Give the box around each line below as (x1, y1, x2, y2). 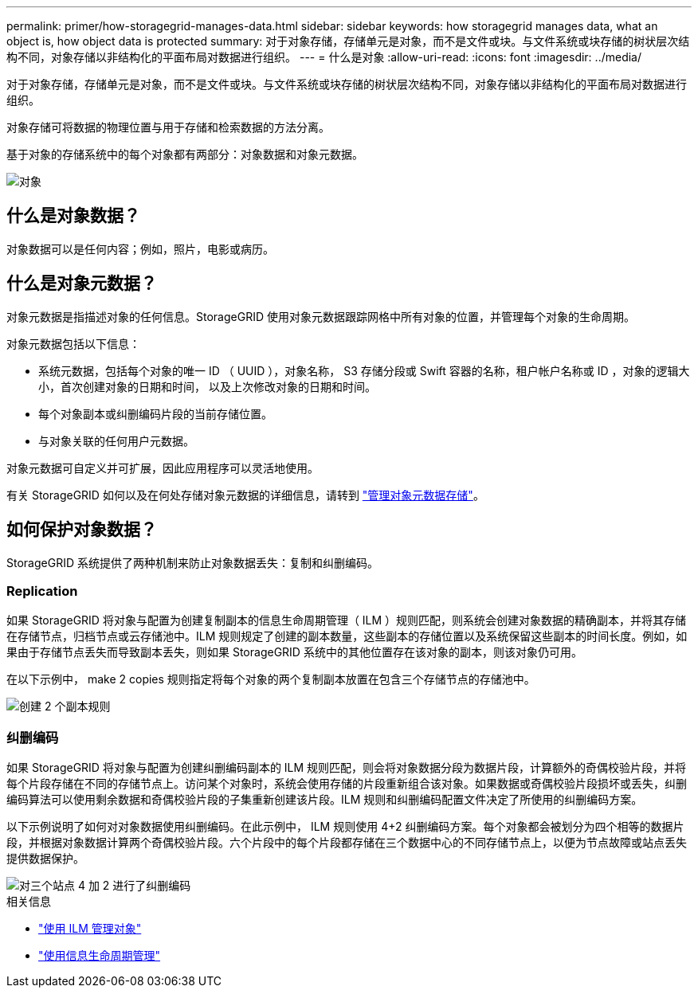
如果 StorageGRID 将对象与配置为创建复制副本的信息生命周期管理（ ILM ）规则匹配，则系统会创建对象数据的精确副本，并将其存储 (6, 613, 687, 628)
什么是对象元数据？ (6, 273, 157, 294)
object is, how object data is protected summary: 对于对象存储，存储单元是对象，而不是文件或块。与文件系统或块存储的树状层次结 (6, 34, 690, 48)
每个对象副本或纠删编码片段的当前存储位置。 (38, 406, 273, 421)
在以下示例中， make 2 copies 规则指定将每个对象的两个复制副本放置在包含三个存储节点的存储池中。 (6, 672, 535, 687)
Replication (6, 582, 78, 599)
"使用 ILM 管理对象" (38, 922, 142, 936)
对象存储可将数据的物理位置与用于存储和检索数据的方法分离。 (6, 120, 330, 134)
